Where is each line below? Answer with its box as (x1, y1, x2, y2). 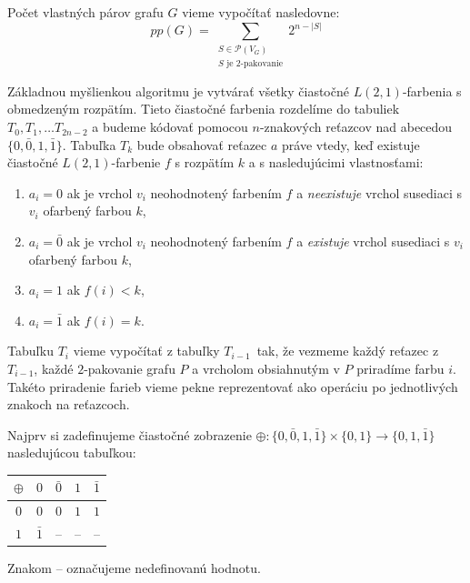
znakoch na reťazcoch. (7, 395, 130, 414)
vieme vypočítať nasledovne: (182, 3, 340, 21)
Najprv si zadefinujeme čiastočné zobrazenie (7, 425, 252, 444)
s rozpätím (175, 153, 235, 172)
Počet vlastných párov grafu (7, 3, 164, 21)
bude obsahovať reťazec (136, 135, 267, 154)
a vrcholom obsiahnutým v (192, 358, 340, 377)
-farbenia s (402, 81, 462, 100)
